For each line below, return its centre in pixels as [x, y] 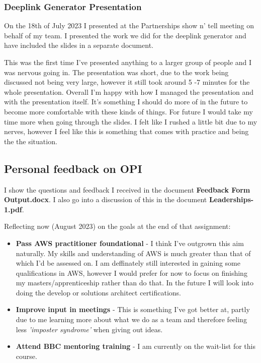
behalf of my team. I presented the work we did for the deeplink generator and [125, 35]
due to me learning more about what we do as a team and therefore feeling [131, 319]
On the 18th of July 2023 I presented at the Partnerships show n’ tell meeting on [129, 25]
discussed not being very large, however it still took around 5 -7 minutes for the [127, 82]
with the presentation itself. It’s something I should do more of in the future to [126, 102]
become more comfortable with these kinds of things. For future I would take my [128, 111]
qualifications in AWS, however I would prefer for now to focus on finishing [132, 273]
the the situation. [31, 141]
